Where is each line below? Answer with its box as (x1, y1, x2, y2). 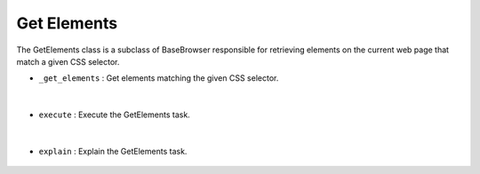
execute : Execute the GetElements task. (38, 109, 190, 120)
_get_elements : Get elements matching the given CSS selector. (38, 73, 279, 83)
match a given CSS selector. (16, 56, 120, 67)
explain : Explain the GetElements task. (38, 146, 188, 156)
